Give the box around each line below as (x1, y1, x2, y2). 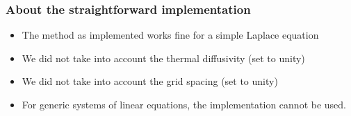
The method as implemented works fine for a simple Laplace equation (22, 28, 319, 42)
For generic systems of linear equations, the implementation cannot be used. (22, 97, 346, 111)
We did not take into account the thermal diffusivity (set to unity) (22, 50, 305, 65)
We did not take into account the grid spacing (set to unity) (22, 74, 278, 88)
